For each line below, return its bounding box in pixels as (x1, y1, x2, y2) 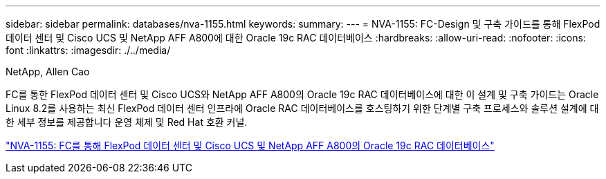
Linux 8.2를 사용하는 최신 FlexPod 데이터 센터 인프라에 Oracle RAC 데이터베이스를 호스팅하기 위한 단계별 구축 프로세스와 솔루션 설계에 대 (6, 102, 599, 114)
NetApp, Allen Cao (6, 66, 90, 77)
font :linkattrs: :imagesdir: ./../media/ (6, 44, 171, 56)
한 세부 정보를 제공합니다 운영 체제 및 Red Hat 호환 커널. (6, 116, 248, 128)
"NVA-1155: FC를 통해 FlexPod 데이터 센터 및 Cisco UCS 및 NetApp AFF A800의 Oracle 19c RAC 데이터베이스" (6, 140, 495, 151)
